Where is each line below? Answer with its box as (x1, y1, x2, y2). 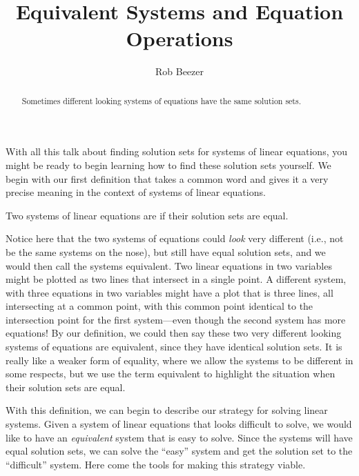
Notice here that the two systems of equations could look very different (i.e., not (6, 231, 344, 246)
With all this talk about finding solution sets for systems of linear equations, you (6, 144, 348, 159)
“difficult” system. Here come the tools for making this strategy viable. (6, 457, 306, 471)
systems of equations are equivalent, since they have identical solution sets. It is (6, 339, 342, 354)
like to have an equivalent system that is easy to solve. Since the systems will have (6, 430, 353, 444)
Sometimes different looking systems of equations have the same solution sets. (21, 95, 301, 106)
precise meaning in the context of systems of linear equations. (6, 185, 266, 199)
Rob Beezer (155, 64, 204, 79)
